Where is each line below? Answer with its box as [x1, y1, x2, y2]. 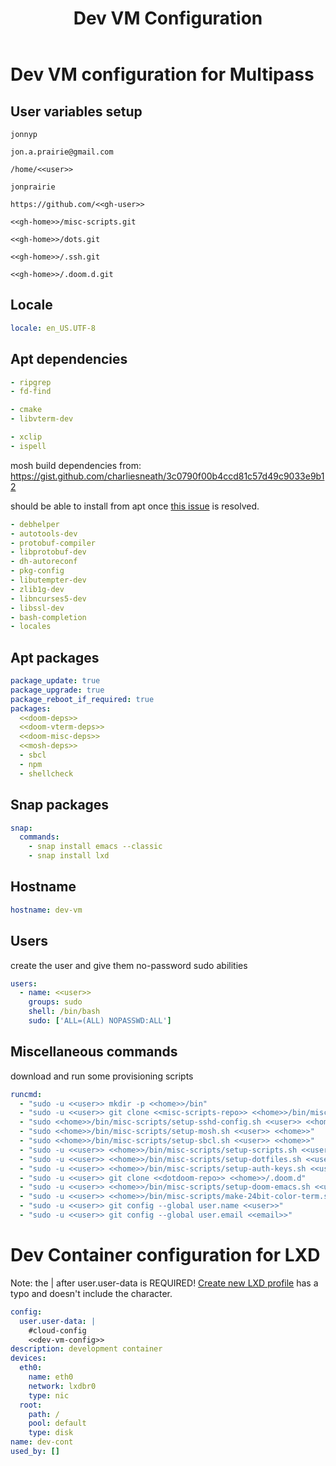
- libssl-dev [10, 603, 65, 613]
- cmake [10, 405, 43, 415]
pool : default [28, 1418, 87, 1429]
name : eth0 [28, 1372, 74, 1382]
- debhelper [10, 519, 60, 529]
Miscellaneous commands [10, 1043, 178, 1061]
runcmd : [10, 1089, 43, 1099]
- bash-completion [10, 612, 87, 622]
